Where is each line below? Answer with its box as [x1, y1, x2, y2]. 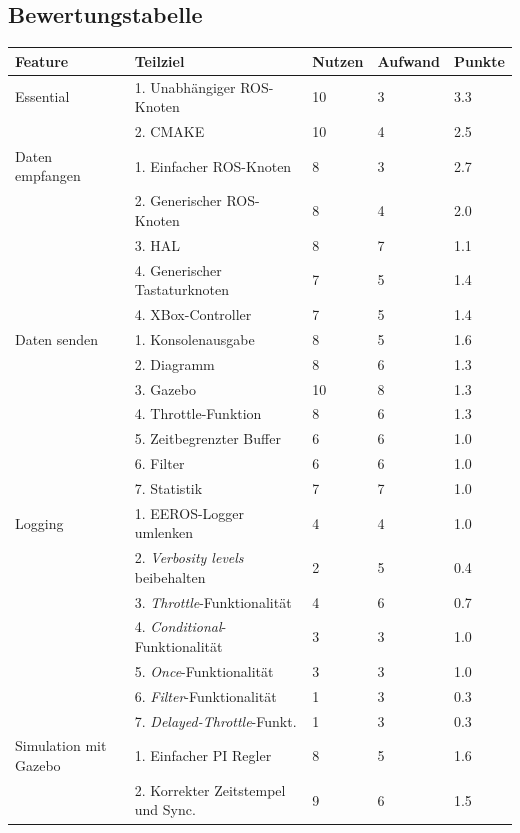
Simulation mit [15, 735, 107, 756]
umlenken [134, 522, 194, 543]
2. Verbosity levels [134, 547, 244, 568]
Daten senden [15, 328, 99, 349]
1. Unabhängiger [134, 76, 236, 97]
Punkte [453, 50, 505, 71]
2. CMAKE [134, 120, 205, 141]
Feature [15, 50, 69, 71]
